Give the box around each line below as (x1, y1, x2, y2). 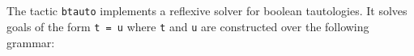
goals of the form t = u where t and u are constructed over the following (6, 18, 369, 35)
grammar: (6, 34, 55, 50)
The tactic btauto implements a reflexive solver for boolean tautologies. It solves (6, 2, 408, 19)
